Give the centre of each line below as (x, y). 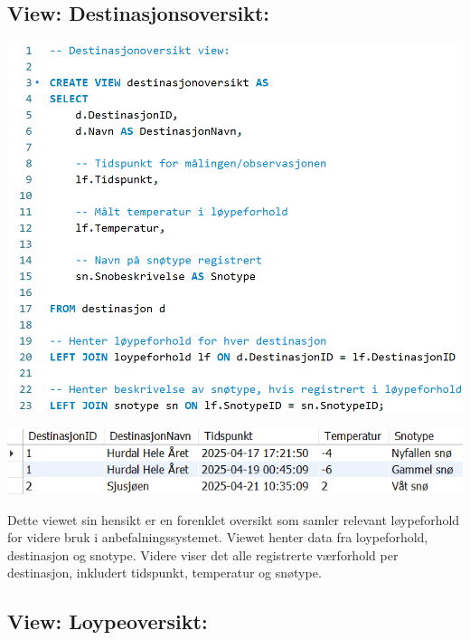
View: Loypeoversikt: (108, 621)
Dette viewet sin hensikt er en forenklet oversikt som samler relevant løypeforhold (234, 519)
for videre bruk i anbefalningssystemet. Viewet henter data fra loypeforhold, (218, 537)
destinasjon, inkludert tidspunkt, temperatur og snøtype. (164, 573)
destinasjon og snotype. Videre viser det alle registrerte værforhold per (203, 554)
